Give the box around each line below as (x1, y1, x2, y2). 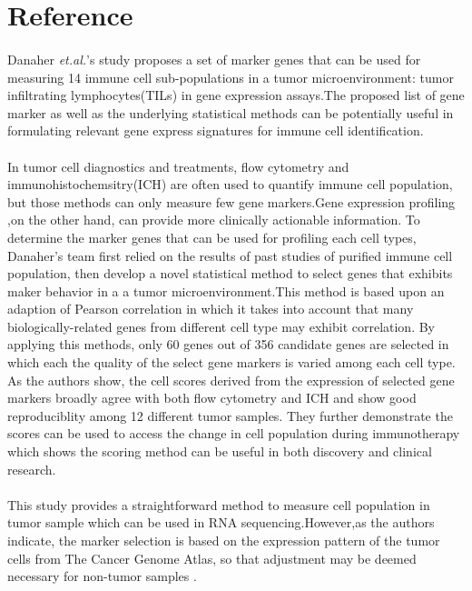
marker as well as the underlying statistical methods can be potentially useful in (7, 103, 454, 122)
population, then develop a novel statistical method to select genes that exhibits (7, 264, 453, 283)
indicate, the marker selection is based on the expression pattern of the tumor (7, 531, 440, 549)
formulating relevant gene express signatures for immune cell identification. (7, 121, 424, 140)
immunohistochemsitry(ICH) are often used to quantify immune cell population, (7, 175, 453, 194)
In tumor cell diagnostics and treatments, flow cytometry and (7, 156, 349, 175)
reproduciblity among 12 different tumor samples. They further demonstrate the (7, 406, 453, 425)
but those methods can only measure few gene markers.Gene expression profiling (7, 192, 456, 211)
